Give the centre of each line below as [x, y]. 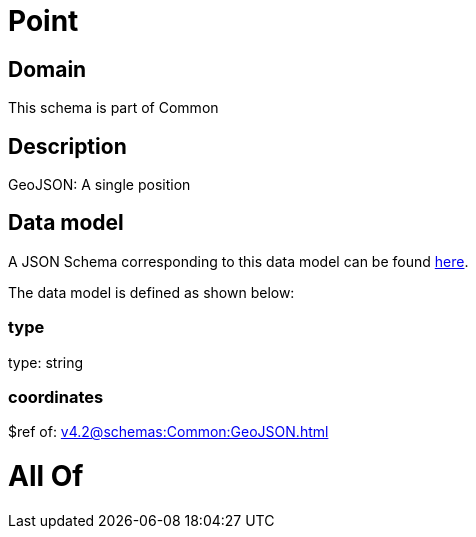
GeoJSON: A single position [99, 185]
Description [67, 146]
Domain [47, 69]
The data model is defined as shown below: [151, 292]
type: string [46, 362]
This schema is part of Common [113, 108]
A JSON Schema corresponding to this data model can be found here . [238, 261]
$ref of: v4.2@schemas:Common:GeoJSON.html [168, 432]
